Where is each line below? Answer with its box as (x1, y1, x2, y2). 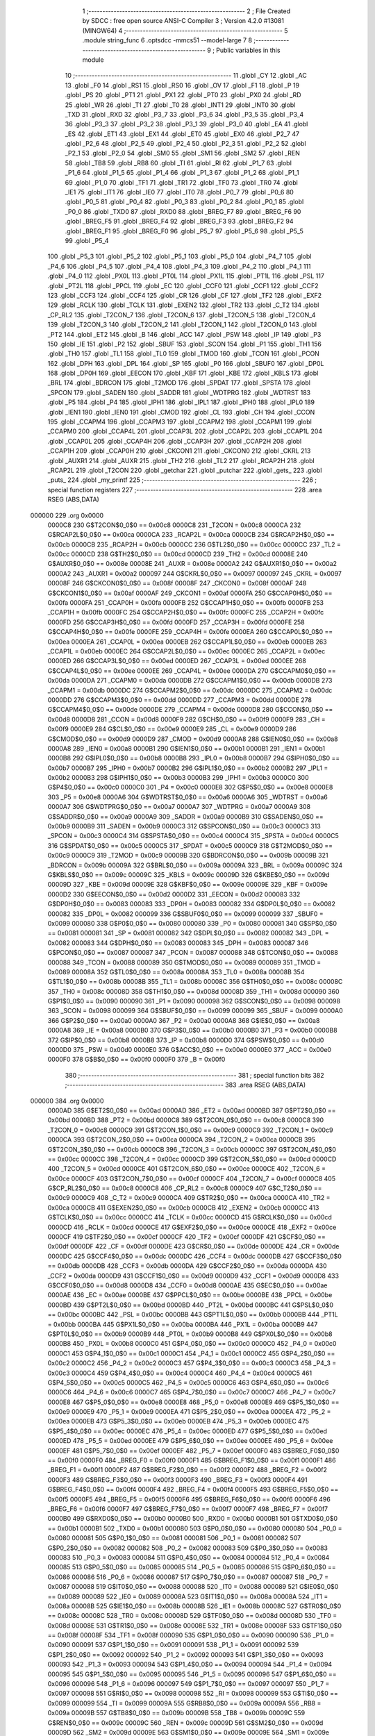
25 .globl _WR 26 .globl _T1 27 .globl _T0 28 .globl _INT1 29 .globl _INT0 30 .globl (65, 101, 296, 109)
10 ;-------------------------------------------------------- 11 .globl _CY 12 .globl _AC (65, 72, 307, 80)
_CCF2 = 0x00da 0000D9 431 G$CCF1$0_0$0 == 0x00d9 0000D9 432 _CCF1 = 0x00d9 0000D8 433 (47, 1271, 340, 1280)
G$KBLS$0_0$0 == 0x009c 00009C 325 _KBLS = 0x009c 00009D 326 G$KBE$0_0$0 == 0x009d (47, 870, 330, 878)
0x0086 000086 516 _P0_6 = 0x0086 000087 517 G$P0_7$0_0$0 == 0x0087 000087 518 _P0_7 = (47, 1573, 329, 1581)
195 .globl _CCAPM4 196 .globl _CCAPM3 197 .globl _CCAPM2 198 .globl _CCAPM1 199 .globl (47, 417, 312, 426)
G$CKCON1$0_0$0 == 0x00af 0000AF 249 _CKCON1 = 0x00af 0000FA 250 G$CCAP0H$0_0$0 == (47, 589, 333, 597)
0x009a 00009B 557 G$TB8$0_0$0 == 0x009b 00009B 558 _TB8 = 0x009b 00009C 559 (47, 1709, 306, 1717)
